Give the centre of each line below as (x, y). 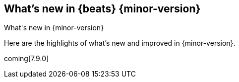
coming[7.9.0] (27, 59)
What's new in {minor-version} (54, 28)
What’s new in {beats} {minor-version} (102, 9)
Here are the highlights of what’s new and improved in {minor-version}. (120, 43)
